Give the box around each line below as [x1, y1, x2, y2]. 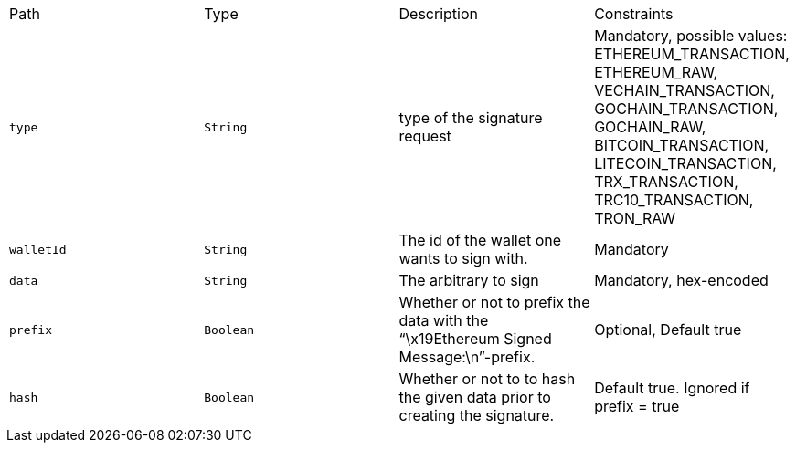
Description [398, 5, 478, 23]
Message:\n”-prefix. [398, 348, 536, 366]
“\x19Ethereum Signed [398, 330, 552, 348]
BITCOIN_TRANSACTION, [594, 136, 769, 154]
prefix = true [594, 397, 680, 415]
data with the [398, 311, 489, 330]
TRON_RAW [594, 209, 676, 227]
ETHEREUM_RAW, [594, 63, 717, 81]
